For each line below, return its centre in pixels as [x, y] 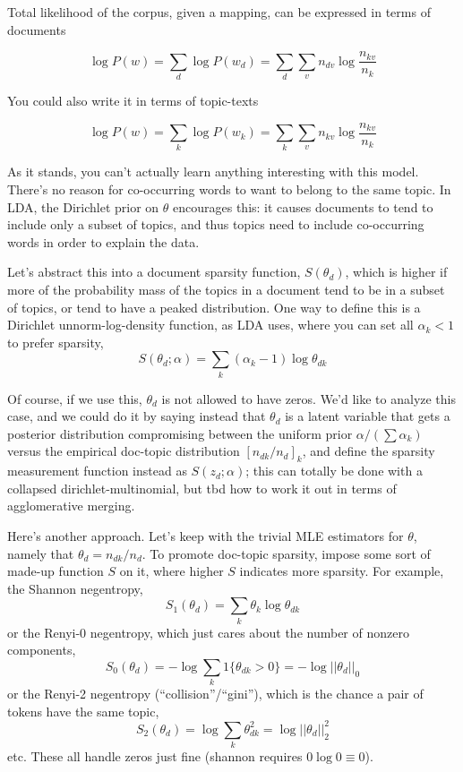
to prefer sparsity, [56, 342]
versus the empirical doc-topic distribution [124, 451]
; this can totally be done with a [334, 471]
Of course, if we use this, [75, 398]
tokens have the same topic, [83, 711]
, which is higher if [396, 272]
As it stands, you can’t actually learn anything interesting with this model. [213, 172]
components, [42, 650]
